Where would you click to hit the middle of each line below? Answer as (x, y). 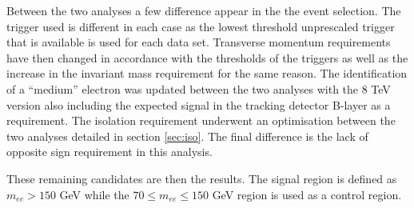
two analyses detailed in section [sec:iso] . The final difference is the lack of (187, 136)
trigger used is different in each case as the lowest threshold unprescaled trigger (201, 26)
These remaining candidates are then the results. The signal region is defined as (202, 178)
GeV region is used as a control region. (307, 194)
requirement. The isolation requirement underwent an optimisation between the (201, 120)
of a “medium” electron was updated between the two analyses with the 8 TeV (199, 88)
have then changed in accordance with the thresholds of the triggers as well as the (207, 57)
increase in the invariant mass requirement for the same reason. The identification (207, 73)
